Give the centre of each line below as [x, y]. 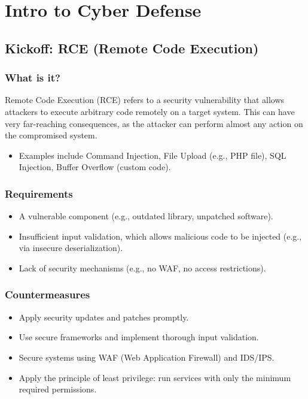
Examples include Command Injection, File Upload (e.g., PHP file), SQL [153, 155]
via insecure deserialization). [71, 248]
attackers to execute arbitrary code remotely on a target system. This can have [150, 111]
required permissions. [58, 389]
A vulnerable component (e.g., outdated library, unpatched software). [146, 216]
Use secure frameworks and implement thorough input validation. [139, 337]
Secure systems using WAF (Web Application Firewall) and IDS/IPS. [147, 357]
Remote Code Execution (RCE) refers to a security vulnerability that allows [145, 100]
